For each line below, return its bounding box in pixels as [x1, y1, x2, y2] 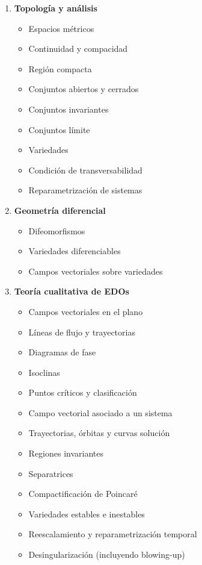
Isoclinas [28, 366, 60, 378]
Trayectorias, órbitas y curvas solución [28, 426, 170, 439]
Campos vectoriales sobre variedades [28, 264, 163, 277]
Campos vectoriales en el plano [28, 305, 143, 317]
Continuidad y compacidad [28, 42, 128, 55]
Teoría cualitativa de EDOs [14, 285, 129, 298]
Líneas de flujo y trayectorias [28, 325, 135, 338]
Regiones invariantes [28, 447, 104, 460]
